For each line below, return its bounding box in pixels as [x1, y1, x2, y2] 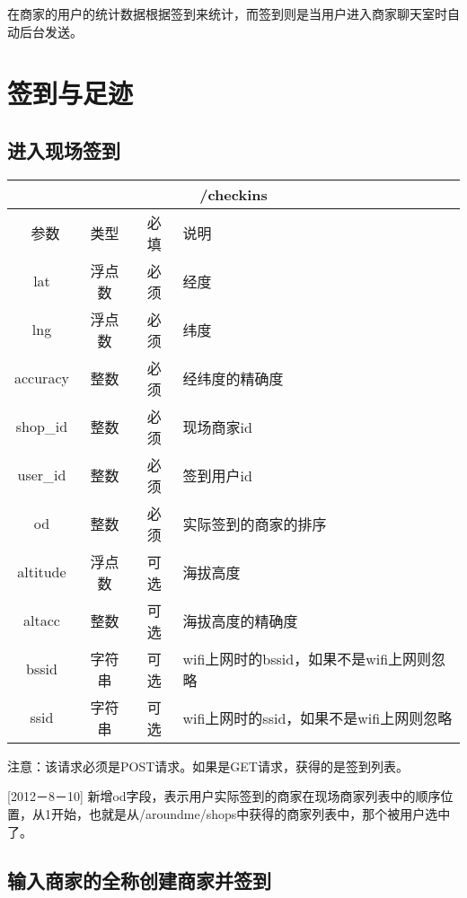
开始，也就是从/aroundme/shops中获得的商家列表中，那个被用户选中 [50, 804, 451, 823]
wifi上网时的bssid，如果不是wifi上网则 [182, 647, 432, 669]
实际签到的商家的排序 [182, 513, 327, 534]
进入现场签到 [7, 136, 120, 163]
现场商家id [182, 416, 252, 437]
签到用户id [182, 464, 252, 486]
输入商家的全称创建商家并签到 [7, 866, 271, 894]
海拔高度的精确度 [182, 610, 298, 631]
